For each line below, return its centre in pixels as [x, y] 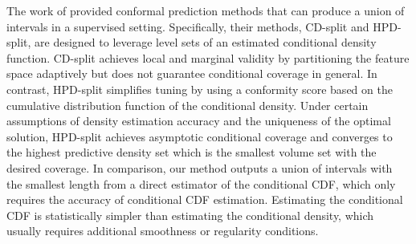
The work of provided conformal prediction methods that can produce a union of [206, 10]
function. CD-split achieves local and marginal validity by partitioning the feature [208, 57]
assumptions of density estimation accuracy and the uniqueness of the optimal [199, 121]
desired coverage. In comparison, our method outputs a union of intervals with [200, 167]
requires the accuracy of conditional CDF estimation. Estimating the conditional [205, 199]
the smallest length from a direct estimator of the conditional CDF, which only [201, 183]
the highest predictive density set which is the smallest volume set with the [192, 152]
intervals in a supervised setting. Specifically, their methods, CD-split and [188, 26]
